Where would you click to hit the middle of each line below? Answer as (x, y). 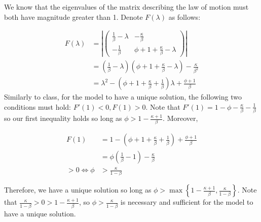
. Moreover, (180, 118)
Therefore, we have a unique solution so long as (78, 190)
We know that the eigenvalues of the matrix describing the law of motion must (126, 7)
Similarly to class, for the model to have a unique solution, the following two (123, 97)
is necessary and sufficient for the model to (187, 202)
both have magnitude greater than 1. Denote (73, 17)
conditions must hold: (38, 106)
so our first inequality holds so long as (63, 118)
